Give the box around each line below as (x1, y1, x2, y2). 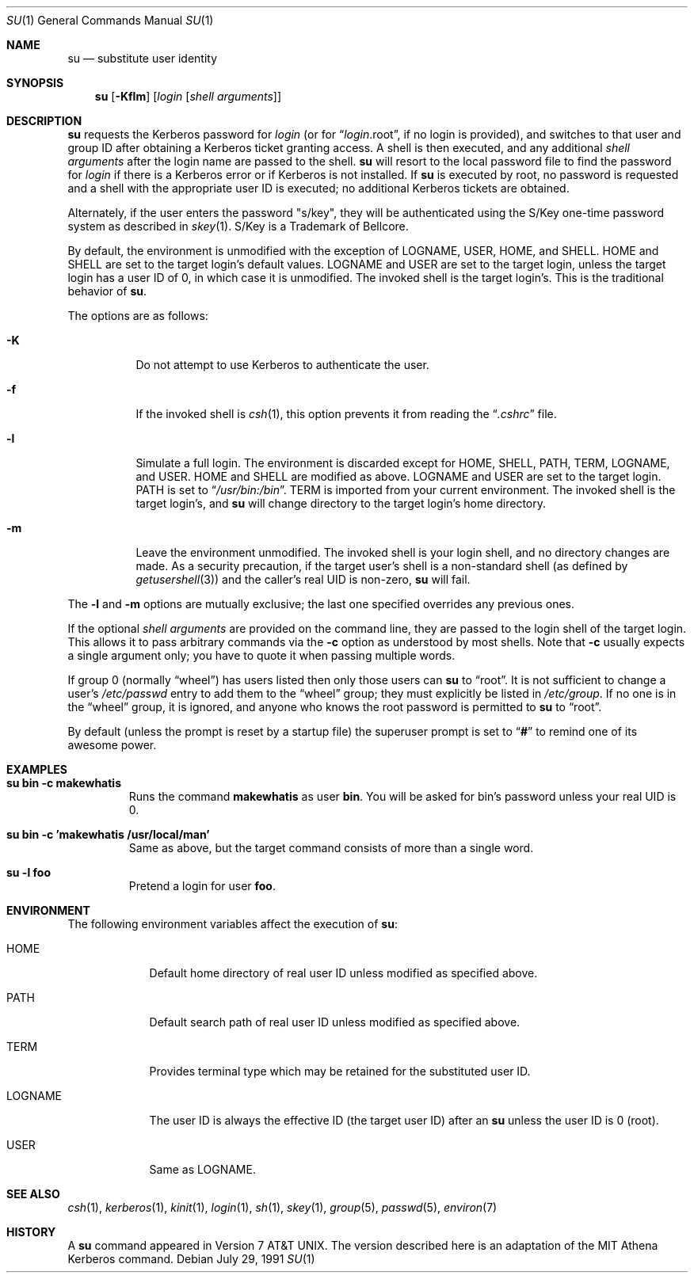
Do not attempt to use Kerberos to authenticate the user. (135, 358, 429, 371)
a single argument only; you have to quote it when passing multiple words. (67, 649, 456, 662)
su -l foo (6, 866, 51, 879)
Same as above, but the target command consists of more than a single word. (128, 841, 534, 855)
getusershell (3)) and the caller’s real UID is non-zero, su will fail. (135, 573, 471, 586)
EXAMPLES (6, 763, 67, 776)
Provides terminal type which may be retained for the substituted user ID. (149, 1064, 531, 1078)
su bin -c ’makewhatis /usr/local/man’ (6, 828, 210, 841)
